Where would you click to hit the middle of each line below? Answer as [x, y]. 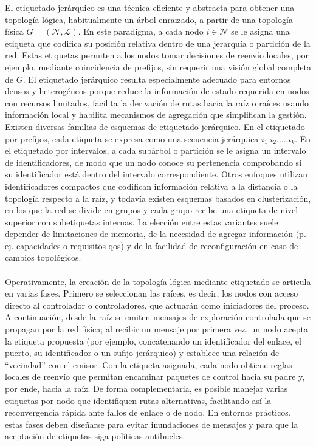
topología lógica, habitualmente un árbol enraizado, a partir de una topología [149, 19]
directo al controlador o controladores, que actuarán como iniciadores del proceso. [157, 305]
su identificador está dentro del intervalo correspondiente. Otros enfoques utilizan [156, 174]
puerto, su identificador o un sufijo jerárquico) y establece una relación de [142, 353]
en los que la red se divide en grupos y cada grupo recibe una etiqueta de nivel [152, 210]
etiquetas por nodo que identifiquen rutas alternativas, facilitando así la [138, 400]
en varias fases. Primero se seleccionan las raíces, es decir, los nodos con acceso [152, 293]
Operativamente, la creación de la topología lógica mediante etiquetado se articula [158, 281]
